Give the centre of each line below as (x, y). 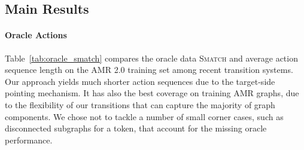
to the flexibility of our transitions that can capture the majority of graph (140, 104)
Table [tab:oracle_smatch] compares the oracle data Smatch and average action (151, 58)
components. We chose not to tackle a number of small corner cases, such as (144, 116)
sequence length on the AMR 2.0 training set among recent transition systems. (149, 70)
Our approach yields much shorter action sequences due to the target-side (140, 81)
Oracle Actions (36, 35)
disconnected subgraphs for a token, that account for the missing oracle (136, 128)
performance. (29, 140)
